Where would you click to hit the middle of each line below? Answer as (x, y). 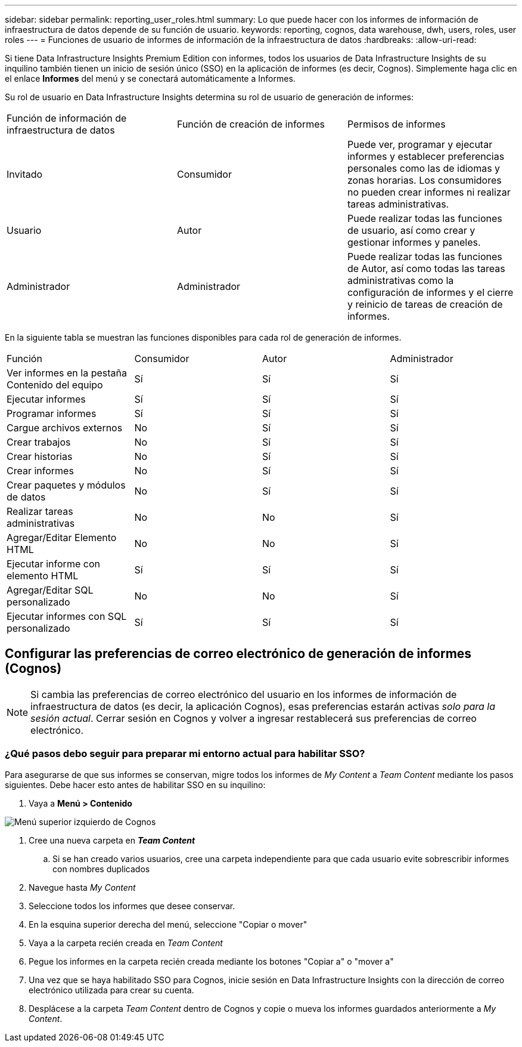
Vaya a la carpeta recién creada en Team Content (126, 943)
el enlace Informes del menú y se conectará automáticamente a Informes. (150, 78)
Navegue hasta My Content (82, 887)
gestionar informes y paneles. (414, 242)
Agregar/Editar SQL (50, 590)
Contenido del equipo (55, 385)
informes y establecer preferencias (426, 156)
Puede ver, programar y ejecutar (420, 144)
